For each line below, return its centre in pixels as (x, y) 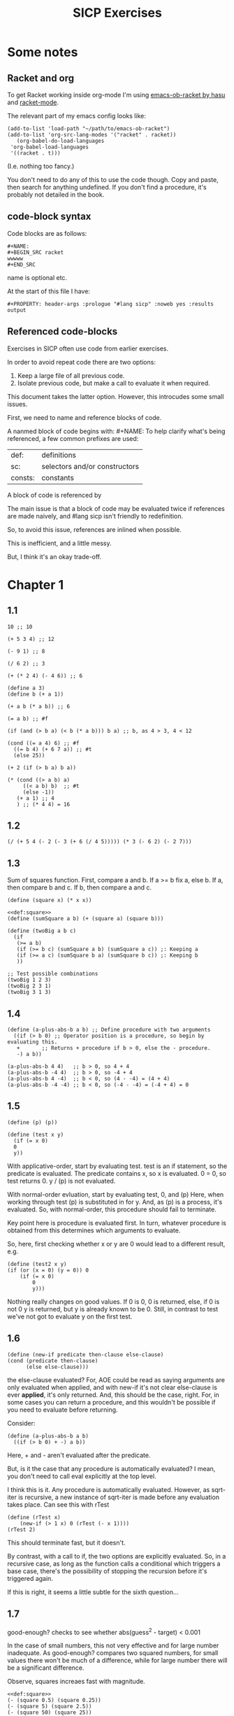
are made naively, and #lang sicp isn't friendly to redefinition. (95, 516)
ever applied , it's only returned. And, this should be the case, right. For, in (114, 1395)
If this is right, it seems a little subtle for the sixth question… (93, 1592)
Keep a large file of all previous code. (71, 375)
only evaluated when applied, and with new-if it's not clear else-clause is (112, 1387)
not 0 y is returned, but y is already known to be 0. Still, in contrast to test (113, 1309)
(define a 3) (26, 688)
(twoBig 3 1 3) (29, 992)
